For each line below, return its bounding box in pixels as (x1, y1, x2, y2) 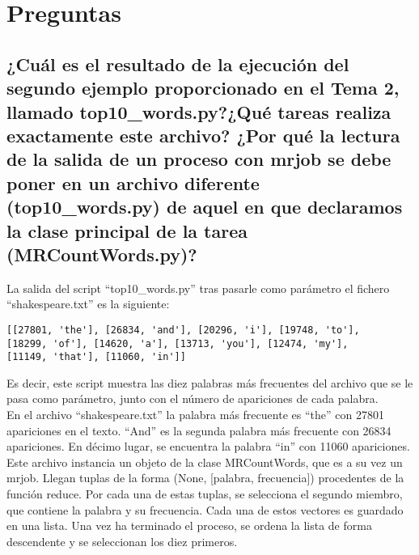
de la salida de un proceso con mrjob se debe (6, 146, 391, 172)
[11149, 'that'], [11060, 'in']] (6, 351, 186, 363)
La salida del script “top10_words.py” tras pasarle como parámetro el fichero (6, 279, 390, 296)
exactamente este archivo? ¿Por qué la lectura (6, 122, 400, 147)
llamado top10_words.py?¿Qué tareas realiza (6, 99, 391, 124)
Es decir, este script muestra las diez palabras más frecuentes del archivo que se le (6, 374, 413, 391)
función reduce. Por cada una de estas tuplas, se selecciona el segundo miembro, (6, 485, 403, 502)
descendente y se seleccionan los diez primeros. (6, 532, 238, 549)
